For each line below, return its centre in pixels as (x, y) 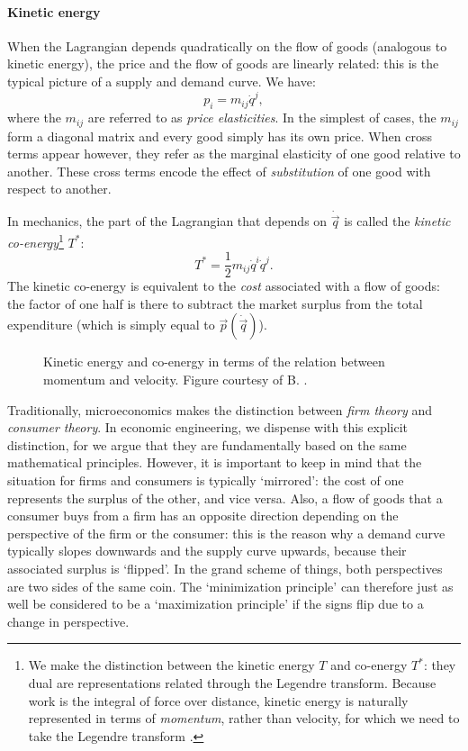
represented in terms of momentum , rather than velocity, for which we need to (244, 718)
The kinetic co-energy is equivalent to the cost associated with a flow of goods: (224, 286)
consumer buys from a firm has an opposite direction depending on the (203, 516)
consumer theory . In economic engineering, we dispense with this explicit (208, 427)
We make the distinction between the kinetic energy (171, 665)
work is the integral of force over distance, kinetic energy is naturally (218, 700)
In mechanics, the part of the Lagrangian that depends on (167, 221)
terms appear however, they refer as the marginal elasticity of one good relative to (234, 154)
